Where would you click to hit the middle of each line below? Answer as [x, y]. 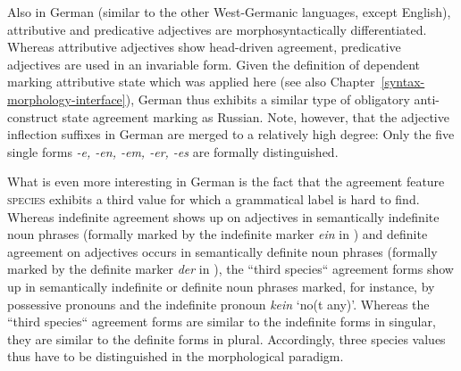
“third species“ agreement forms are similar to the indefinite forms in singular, [222, 322]
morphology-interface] [67, 99]
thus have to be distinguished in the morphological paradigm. [176, 356]
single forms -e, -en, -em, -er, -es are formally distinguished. [173, 151]
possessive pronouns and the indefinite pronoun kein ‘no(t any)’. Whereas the [218, 304]
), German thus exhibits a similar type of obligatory [268, 99]
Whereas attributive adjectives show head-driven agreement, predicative [204, 47]
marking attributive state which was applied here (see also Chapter [191, 82]
